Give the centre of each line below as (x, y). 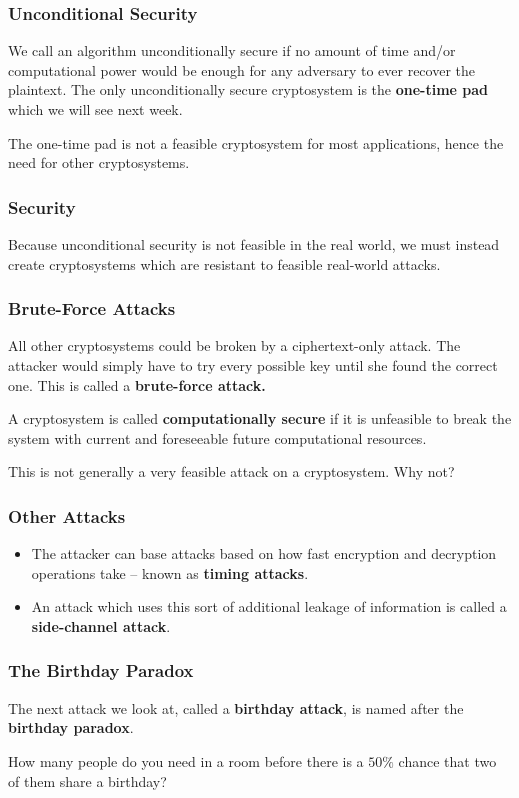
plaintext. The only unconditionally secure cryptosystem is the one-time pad (248, 89)
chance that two (447, 760)
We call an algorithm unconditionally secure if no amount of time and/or (232, 50)
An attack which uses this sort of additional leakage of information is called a (269, 606)
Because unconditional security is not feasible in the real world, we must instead (254, 244)
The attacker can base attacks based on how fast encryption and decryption (264, 553)
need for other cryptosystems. (99, 162)
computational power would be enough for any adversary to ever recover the (242, 69)
